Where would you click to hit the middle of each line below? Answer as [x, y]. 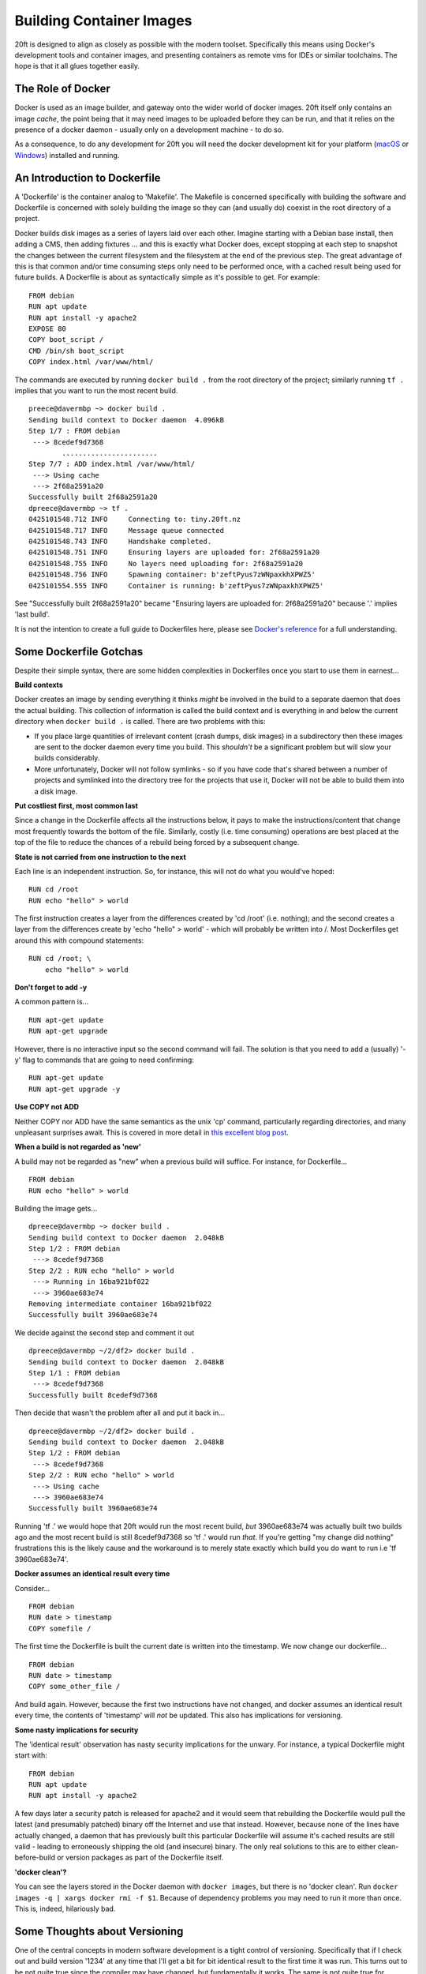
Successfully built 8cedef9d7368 [93, 1395]
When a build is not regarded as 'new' [78, 1147]
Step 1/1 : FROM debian [75, 1373]
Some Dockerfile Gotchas [79, 651]
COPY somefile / [60, 1628]
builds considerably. [67, 758]
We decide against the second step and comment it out [105, 1332]
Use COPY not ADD [47, 1107]
